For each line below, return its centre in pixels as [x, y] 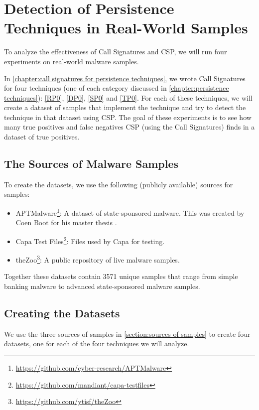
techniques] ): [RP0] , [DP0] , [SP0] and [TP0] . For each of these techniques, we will [128, 97]
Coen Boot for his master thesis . [66, 222]
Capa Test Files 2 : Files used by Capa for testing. [90, 240]
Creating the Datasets [62, 313]
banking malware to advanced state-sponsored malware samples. [102, 286]
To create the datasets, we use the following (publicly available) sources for [119, 184]
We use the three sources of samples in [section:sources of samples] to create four [127, 334]
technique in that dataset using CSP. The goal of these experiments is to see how [128, 117]
